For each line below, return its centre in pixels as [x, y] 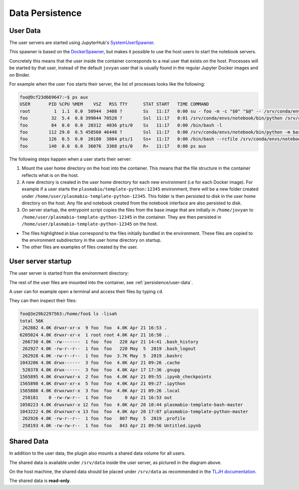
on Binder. [20, 75]
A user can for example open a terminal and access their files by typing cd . [86, 292]
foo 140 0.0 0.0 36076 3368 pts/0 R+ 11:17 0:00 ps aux [113, 146]
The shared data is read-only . [40, 481]
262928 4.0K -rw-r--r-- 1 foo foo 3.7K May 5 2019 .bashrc [103, 356]
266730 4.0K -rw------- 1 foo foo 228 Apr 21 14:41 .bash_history [111, 342]
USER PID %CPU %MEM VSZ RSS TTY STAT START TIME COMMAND [114, 104]
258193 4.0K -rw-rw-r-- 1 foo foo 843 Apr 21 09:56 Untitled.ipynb [112, 425]
